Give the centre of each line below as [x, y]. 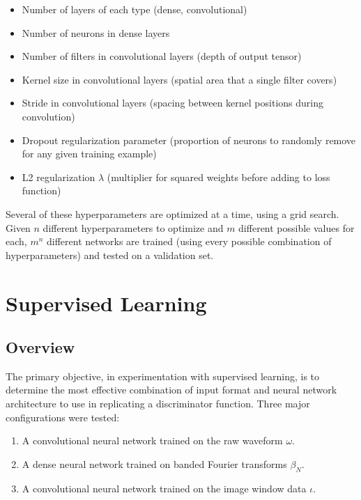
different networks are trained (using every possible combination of [189, 241]
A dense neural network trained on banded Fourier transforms [154, 463]
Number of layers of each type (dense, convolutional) [135, 9]
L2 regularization [59, 177]
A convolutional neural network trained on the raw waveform [152, 440]
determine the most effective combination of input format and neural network [171, 390]
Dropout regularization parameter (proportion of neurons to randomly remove [189, 140]
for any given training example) [89, 154]
